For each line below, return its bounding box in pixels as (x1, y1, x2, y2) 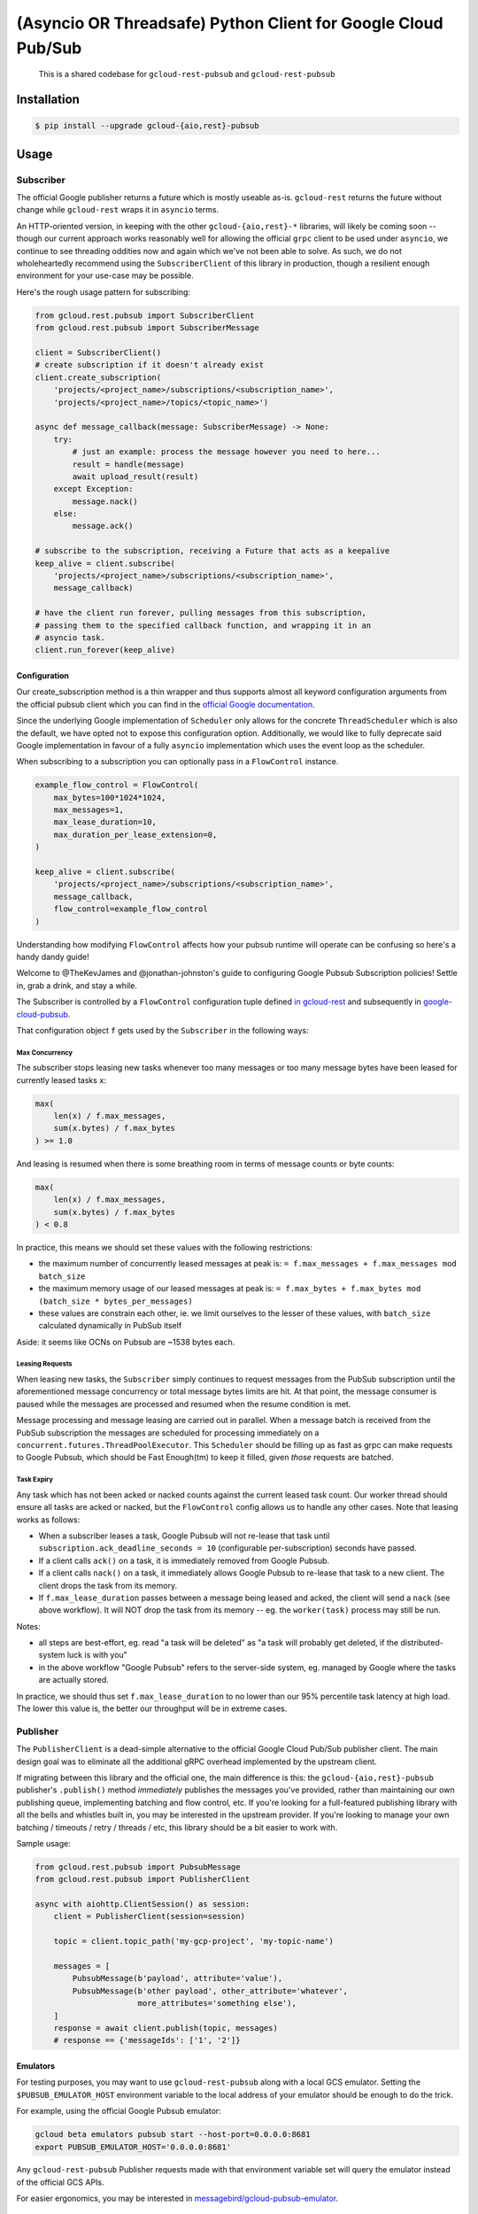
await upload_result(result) (72, 471, 199, 482)
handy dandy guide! (16, 951, 90, 962)
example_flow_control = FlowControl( (35, 780, 199, 790)
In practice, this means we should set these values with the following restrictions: (16, 1242, 313, 1252)
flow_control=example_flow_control (53, 904, 208, 914)
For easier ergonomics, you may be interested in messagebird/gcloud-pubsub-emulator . (16, 2193, 339, 2204)
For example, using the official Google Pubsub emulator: (16, 2106, 221, 2117)
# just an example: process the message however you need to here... (72, 447, 381, 457)
